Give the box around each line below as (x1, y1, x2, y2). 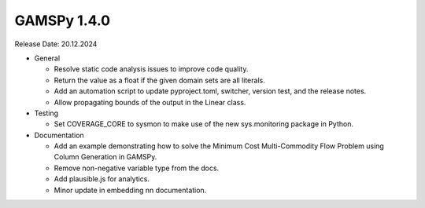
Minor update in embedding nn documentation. (54, 185, 207, 195)
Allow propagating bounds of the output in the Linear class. (54, 97, 246, 107)
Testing (34, 108, 59, 118)
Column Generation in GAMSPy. (54, 152, 157, 162)
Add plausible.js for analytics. (54, 174, 150, 184)
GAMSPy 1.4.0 (14, 12, 110, 29)
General (34, 53, 61, 63)
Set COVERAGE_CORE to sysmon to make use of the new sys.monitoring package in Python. (54, 119, 354, 129)
